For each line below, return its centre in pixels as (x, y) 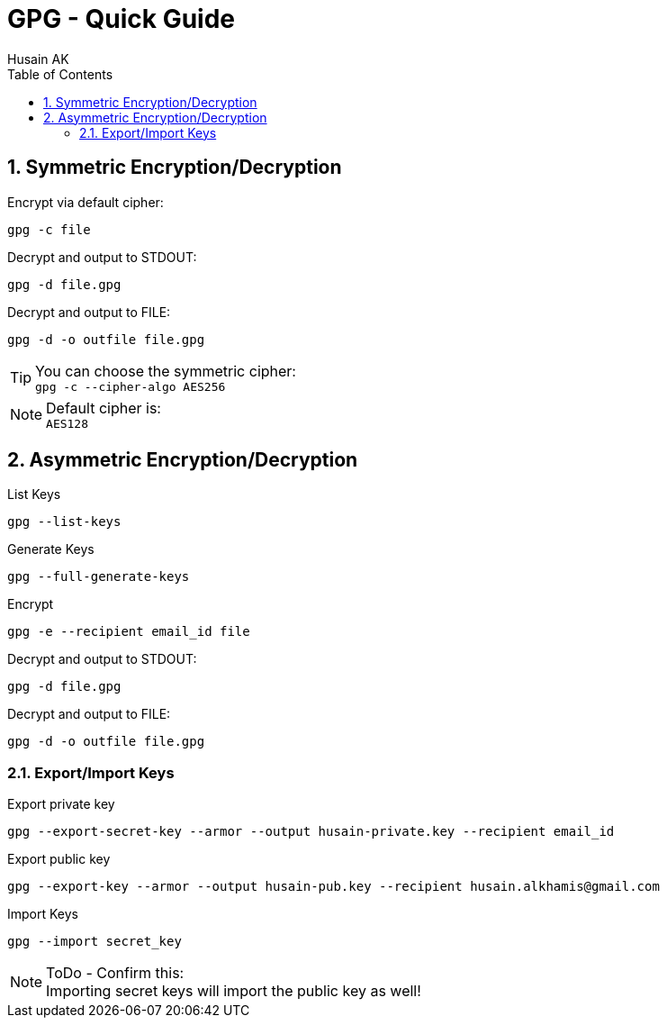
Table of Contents (60, 74)
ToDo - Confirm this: (115, 973)
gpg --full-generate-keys (99, 577)
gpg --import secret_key (95, 942)
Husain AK (38, 59)
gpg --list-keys (64, 522)
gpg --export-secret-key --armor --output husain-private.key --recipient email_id (311, 832)
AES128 (68, 423)
